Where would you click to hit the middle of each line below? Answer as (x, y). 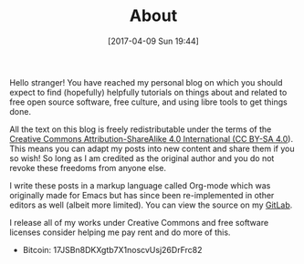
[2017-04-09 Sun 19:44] (153, 41)
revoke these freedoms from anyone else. (88, 168)
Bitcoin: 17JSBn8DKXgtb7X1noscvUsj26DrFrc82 (112, 249)
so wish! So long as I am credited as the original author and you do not (142, 158)
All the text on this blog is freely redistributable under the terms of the (141, 129)
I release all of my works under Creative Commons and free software (139, 222)
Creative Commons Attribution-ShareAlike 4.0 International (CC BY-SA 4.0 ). (152, 138)
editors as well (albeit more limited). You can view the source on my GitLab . (151, 205)
